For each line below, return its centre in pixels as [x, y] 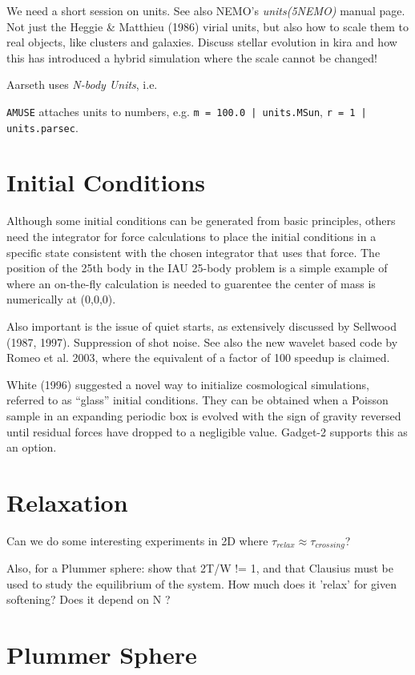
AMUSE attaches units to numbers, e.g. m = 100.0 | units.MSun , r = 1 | [187, 111]
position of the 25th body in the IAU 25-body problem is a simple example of [197, 268]
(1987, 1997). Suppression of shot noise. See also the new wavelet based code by [202, 342]
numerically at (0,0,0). [61, 299]
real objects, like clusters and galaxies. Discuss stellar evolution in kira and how [202, 42]
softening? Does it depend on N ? [89, 599]
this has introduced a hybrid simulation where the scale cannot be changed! [192, 57]
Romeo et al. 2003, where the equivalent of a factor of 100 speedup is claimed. [198, 358]
